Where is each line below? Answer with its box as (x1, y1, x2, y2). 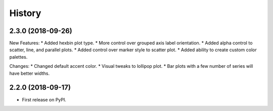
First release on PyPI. (22, 96, 67, 102)
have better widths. (9, 70, 50, 76)
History (9, 8, 41, 19)
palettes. (9, 54, 28, 60)
